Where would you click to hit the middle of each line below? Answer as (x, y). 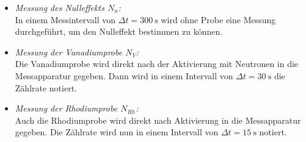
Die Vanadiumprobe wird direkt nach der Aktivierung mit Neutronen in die (157, 64)
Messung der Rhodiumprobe (66, 108)
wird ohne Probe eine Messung (218, 19)
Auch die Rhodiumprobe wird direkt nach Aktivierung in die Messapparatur (158, 120)
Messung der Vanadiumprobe (69, 51)
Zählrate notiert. (46, 87)
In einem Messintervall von (65, 19)
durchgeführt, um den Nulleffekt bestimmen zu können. (119, 31)
